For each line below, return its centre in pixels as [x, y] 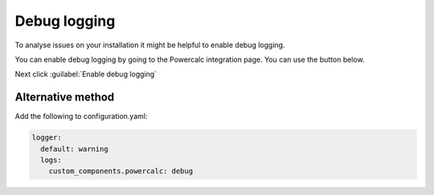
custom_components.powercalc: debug [121, 171]
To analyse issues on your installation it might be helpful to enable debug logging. [150, 45]
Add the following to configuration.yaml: [81, 116]
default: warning [74, 149]
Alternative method [65, 97]
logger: [47, 138]
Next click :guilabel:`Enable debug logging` [86, 74]
